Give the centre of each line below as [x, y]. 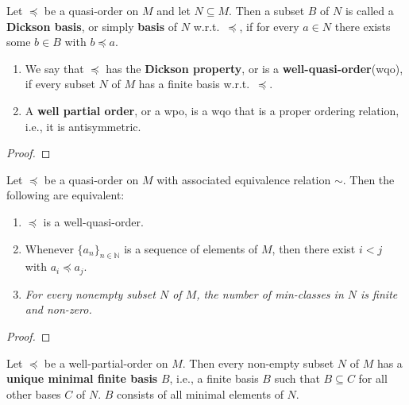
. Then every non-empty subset [258, 363]
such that [297, 378]
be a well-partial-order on [106, 363]
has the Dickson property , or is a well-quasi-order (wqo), [255, 68]
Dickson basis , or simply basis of [92, 26]
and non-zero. [58, 309]
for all [373, 378]
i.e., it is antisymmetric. [83, 126]
